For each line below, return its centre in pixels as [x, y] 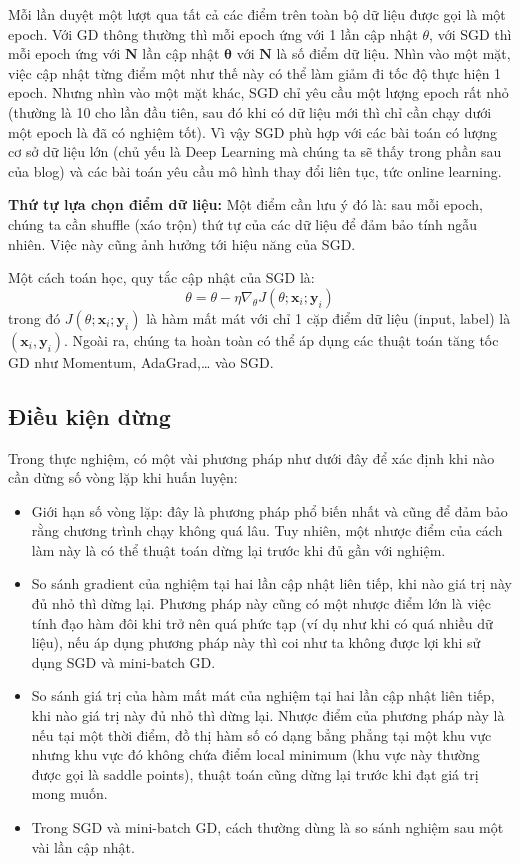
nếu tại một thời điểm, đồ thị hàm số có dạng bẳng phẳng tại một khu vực [261, 734]
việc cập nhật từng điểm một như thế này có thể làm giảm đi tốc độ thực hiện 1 [255, 72]
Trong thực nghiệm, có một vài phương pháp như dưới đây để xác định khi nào [251, 457]
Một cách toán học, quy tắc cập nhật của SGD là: [161, 277]
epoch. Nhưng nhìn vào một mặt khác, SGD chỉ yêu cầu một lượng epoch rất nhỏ [258, 92]
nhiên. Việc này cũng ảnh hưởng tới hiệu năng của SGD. [182, 243]
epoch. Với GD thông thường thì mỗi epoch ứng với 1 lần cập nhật [213, 33]
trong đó [34, 317]
